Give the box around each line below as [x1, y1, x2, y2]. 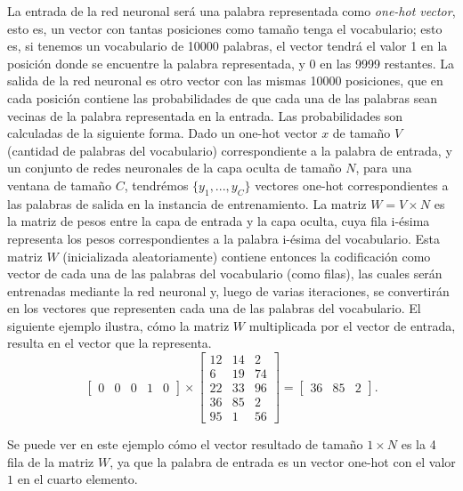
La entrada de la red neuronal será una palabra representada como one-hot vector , [7, 2, 456, 20]
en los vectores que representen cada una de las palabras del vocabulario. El [7, 299, 421, 318]
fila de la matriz [7, 452, 94, 471]
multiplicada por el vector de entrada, [248, 316, 456, 334]
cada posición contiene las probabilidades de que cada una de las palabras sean [7, 88, 438, 107]
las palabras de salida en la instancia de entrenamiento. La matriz [7, 194, 367, 213]
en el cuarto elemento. [17, 470, 138, 488]
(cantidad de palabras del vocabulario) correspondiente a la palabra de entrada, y [7, 141, 452, 159]
